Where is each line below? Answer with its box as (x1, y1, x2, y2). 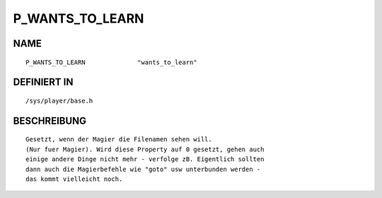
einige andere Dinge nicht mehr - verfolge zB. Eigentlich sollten (25, 156, 265, 163)
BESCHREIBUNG (13, 115, 87, 127)
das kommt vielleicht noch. (25, 175, 123, 183)
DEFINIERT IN (13, 76, 74, 88)
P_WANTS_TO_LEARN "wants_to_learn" (25, 58, 197, 66)
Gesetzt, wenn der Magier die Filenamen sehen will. (25, 135, 212, 144)
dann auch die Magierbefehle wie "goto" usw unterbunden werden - (25, 165, 261, 173)
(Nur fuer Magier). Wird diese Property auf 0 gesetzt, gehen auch (25, 145, 265, 153)
